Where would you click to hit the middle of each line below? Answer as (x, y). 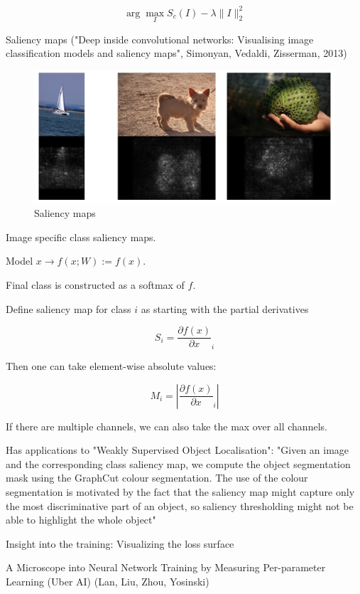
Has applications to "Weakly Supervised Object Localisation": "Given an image (178, 450)
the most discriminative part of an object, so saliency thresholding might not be (180, 505)
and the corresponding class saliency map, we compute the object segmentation (178, 463)
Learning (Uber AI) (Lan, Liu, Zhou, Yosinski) (108, 581)
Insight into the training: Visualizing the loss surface (120, 543)
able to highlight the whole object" (81, 520)
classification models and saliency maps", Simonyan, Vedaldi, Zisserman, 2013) (176, 53)
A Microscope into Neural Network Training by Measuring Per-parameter (166, 567)
